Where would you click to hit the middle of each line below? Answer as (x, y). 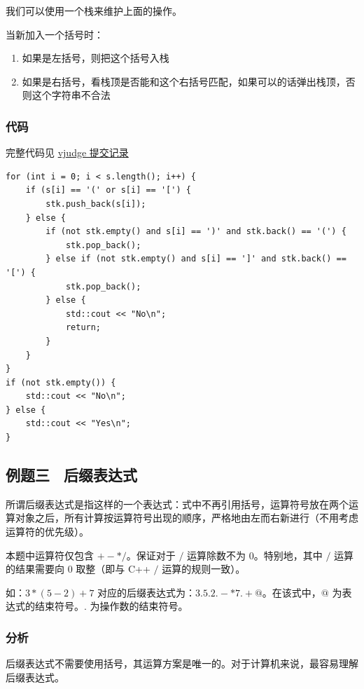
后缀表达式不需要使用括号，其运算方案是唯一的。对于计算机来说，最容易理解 (182, 663)
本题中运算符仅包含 (50, 555)
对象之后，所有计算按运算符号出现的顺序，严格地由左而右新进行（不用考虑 (187, 518)
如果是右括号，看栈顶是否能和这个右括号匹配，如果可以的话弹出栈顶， (184, 81)
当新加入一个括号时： (55, 34)
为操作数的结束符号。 (139, 606)
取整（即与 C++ (113, 569)
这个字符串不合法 (71, 95)
